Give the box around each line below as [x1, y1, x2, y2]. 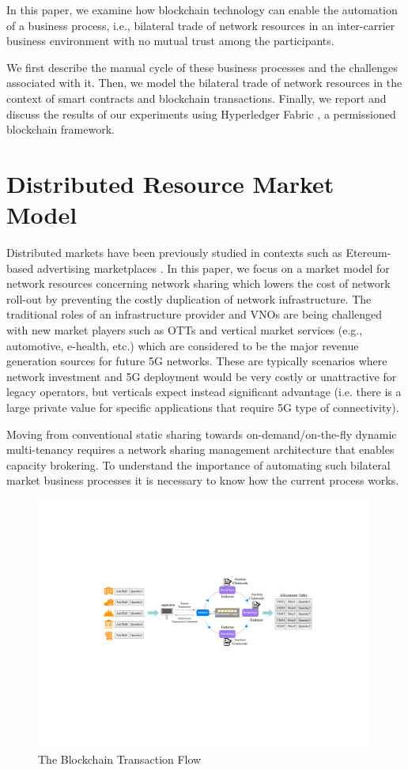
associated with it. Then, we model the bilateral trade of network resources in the [6, 74, 402, 91]
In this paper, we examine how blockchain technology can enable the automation [6, 2, 398, 17]
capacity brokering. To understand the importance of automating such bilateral [6, 456, 391, 473]
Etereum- [346, 244, 391, 261]
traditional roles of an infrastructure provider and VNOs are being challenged [6, 306, 383, 323]
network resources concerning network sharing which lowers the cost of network [6, 275, 391, 292]
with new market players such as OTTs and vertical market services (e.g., [6, 322, 363, 338]
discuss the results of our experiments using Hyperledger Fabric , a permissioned [6, 105, 396, 122]
